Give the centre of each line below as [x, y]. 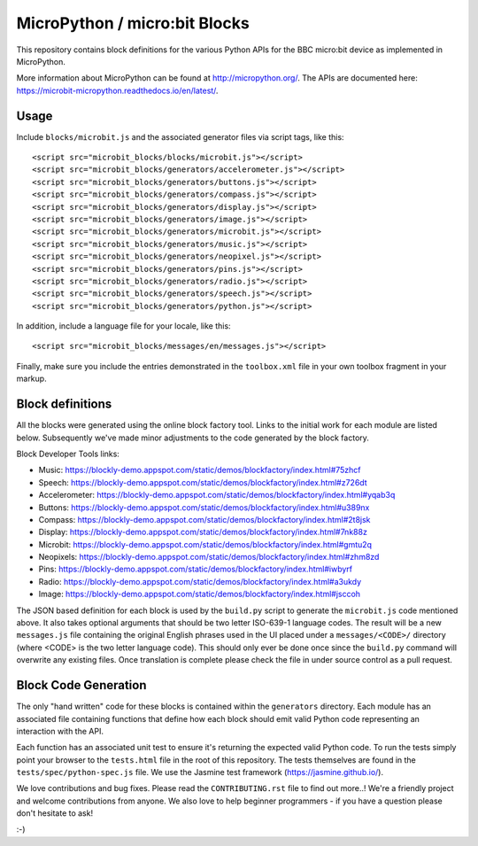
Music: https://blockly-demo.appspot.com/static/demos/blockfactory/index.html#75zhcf [200, 470]
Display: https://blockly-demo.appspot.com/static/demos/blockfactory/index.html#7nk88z [203, 532]
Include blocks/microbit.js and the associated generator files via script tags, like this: [180, 136]
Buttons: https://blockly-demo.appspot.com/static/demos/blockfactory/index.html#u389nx [204, 507]
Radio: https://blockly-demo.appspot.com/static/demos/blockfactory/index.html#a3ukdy [200, 581]
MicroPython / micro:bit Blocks [133, 23]
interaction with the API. [60, 731]
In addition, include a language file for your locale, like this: [123, 326]
